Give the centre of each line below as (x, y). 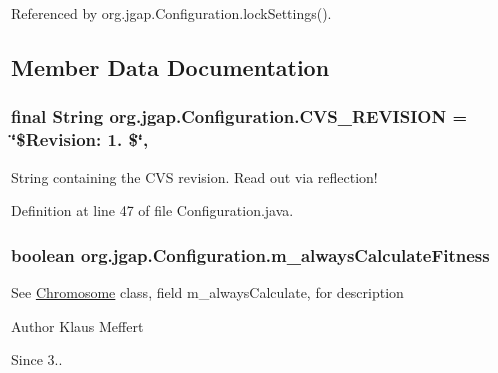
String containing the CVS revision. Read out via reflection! (194, 176)
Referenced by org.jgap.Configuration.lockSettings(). (171, 13)
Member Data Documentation (170, 66)
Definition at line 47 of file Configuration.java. (152, 210)
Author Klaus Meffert (77, 325)
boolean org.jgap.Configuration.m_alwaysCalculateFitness (250, 254)
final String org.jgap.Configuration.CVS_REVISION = (239, 116)
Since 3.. (37, 359)
